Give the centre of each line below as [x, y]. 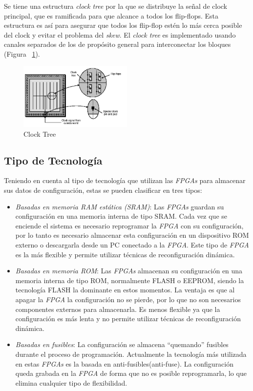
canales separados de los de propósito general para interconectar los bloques [117, 44]
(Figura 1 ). [22, 53]
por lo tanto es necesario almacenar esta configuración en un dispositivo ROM [132, 235]
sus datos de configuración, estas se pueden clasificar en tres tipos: [103, 190]
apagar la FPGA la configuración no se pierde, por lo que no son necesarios [128, 299]
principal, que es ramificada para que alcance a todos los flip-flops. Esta [111, 15]
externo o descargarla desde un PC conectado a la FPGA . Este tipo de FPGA [132, 245]
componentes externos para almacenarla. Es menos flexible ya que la [118, 309]
